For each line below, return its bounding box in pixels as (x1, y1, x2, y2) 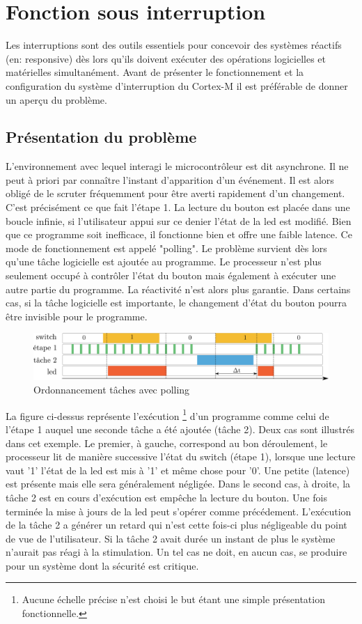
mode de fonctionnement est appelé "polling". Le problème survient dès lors (6, 240, 327, 255)
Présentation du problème (6, 126, 197, 148)
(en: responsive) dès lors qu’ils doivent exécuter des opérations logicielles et (6, 51, 326, 65)
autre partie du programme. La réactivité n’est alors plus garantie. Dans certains (6, 281, 351, 296)
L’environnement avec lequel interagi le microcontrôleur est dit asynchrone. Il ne (6, 159, 349, 173)
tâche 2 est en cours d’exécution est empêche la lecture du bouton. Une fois (6, 490, 327, 504)
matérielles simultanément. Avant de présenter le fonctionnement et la (6, 65, 304, 79)
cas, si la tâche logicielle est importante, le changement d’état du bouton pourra (6, 295, 347, 310)
